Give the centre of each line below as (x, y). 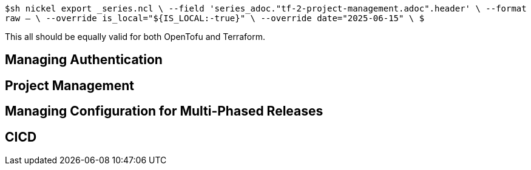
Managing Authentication (84, 60)
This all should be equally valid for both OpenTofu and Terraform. (135, 37)
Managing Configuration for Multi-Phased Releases (164, 111)
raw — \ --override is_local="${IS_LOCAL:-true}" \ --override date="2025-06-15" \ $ (215, 18)
